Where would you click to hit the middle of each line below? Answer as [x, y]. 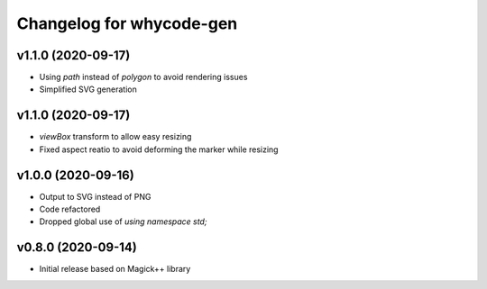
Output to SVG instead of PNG [95, 196]
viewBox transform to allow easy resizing [115, 137]
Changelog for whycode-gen [127, 23]
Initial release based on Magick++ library [115, 269]
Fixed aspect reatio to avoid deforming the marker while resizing [159, 149]
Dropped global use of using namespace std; [123, 221]
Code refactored [70, 209]
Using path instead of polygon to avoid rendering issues [143, 77]
